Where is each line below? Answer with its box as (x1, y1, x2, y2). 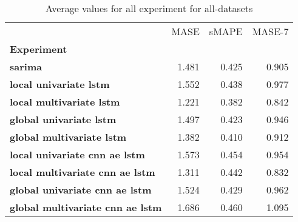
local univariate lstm (10, 77, 110, 91)
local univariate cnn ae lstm (10, 147, 145, 161)
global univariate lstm (10, 112, 117, 126)
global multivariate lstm (10, 130, 127, 144)
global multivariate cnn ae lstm (10, 200, 162, 214)
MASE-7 (252, 24, 289, 38)
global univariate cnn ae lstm (10, 183, 152, 197)
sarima (10, 59, 42, 73)
